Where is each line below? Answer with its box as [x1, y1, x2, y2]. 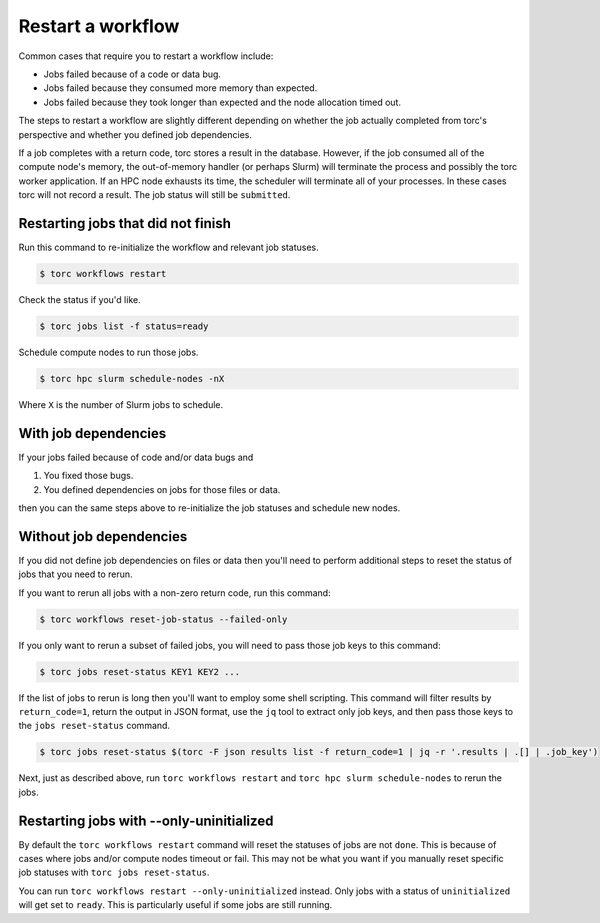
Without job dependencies [18, 528, 188, 545]
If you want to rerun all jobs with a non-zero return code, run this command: [18, 586, 331, 599]
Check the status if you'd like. [18, 293, 141, 305]
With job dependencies [18, 425, 167, 442]
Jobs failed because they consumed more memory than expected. [43, 82, 318, 94]
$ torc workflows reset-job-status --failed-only [39, 613, 288, 625]
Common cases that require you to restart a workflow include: [18, 50, 274, 62]
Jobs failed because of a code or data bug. [43, 68, 222, 80]
